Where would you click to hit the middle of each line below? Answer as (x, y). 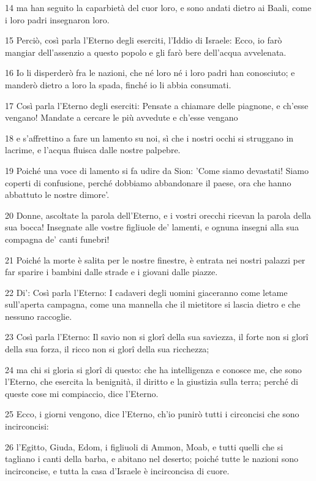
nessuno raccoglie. (39, 316)
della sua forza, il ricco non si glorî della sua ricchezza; (107, 349)
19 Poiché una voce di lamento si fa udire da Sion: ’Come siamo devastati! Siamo (157, 170)
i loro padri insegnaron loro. (57, 19)
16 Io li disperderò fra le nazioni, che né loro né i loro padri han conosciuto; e (150, 73)
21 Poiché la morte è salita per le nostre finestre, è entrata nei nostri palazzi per (155, 259)
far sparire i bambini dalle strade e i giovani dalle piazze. (111, 272)
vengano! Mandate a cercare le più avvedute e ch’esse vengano (122, 117)
